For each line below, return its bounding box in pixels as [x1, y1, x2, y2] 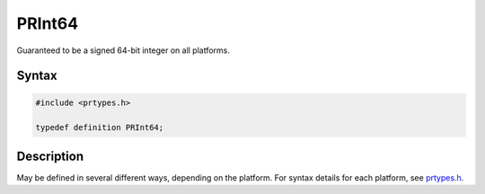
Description [16, 148, 84, 163]
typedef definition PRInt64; [35, 122, 164, 133]
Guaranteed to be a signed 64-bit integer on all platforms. [16, 45, 231, 56]
